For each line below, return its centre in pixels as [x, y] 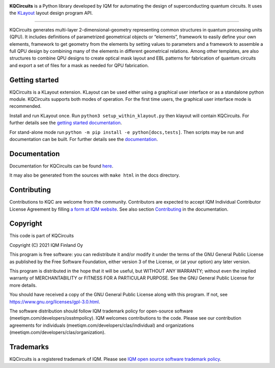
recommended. [25, 106]
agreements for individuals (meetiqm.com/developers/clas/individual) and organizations [102, 325]
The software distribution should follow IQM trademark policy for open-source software [101, 311]
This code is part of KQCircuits [42, 236]
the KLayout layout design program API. [51, 13]
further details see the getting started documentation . [66, 123]
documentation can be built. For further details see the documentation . [84, 139]
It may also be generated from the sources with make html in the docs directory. [95, 175]
